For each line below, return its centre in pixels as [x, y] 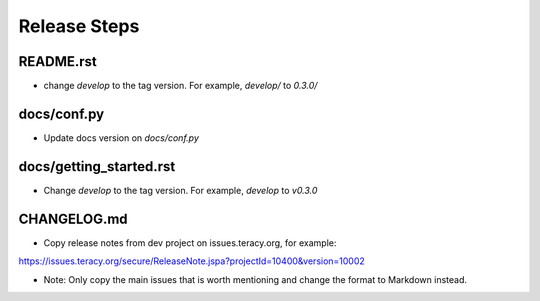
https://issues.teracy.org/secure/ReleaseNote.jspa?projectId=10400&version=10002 [191, 261]
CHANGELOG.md [73, 218]
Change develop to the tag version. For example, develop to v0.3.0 [180, 190]
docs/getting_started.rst [97, 166]
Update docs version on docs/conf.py [121, 137]
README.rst [57, 61]
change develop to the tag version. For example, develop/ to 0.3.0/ [180, 86]
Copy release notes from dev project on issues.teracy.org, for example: [190, 242]
